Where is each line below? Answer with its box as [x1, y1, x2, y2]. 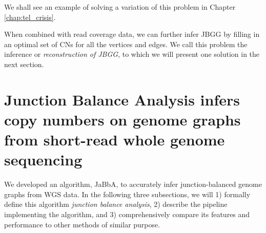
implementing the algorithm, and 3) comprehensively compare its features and [4, 209, 250, 220]
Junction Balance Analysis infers [4, 89, 240, 110]
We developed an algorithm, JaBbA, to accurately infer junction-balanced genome [4, 179, 262, 189]
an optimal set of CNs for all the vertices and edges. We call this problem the [4, 38, 248, 49]
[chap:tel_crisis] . [4, 11, 56, 22]
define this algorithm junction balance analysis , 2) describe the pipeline [4, 199, 228, 209]
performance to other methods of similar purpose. [4, 219, 160, 229]
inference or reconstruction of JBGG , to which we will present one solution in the [4, 49, 260, 59]
